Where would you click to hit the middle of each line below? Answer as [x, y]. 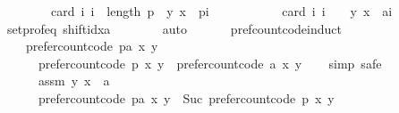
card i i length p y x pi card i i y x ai [221, 11]
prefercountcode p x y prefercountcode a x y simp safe [210, 63]
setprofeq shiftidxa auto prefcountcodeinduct [174, 28]
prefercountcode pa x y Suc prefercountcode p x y [186, 97]
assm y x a [74, 81]
